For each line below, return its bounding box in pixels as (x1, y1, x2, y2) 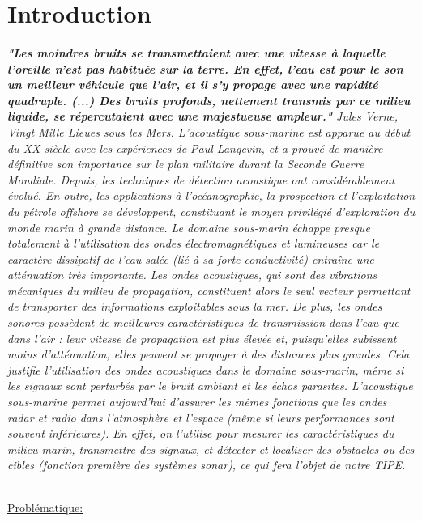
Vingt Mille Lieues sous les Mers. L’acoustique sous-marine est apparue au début (7, 123, 411, 140)
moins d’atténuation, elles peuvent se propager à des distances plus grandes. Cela (7, 345, 410, 362)
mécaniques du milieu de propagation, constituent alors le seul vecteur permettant (7, 282, 411, 299)
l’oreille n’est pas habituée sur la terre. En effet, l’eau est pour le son (7, 60, 403, 77)
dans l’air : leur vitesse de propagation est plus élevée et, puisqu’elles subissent (7, 329, 397, 346)
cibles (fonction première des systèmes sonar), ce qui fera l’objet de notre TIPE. (7, 456, 406, 473)
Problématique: (7, 498, 83, 515)
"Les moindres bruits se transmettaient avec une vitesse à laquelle (7, 44, 386, 61)
